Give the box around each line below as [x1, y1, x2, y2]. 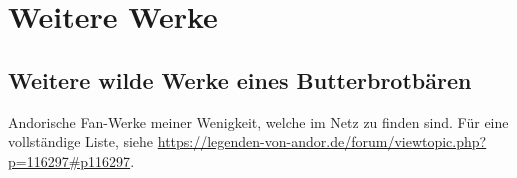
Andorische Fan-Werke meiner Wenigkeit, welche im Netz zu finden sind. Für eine [8, 111, 509, 132]
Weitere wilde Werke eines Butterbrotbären [8, 64, 472, 95]
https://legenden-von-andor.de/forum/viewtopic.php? [157, 131, 487, 152]
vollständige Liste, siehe [8, 131, 154, 152]
